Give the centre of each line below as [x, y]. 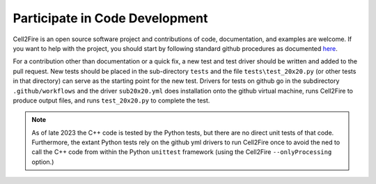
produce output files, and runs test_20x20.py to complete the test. [111, 100]
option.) [43, 162]
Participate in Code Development [110, 18]
